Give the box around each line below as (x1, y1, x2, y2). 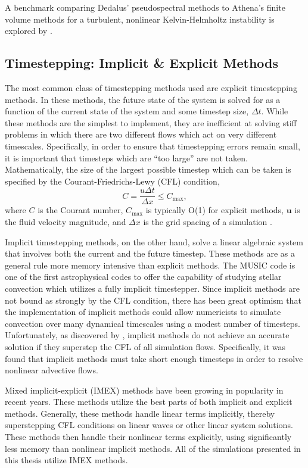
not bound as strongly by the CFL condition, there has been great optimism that (5, 294, 301, 306)
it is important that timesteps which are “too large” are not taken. (5, 151, 248, 164)
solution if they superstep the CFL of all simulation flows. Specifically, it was (5, 340, 286, 352)
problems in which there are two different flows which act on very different (5, 128, 277, 141)
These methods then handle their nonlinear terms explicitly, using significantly (5, 430, 292, 443)
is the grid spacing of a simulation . (143, 215, 272, 227)
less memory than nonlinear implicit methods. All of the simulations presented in (5, 442, 301, 454)
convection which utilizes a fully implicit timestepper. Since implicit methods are (5, 282, 300, 294)
